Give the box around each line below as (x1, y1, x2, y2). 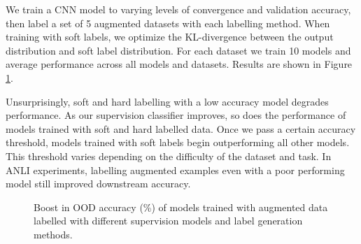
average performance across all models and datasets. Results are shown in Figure (6, 57, 353, 71)
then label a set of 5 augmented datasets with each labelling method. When (6, 15, 330, 30)
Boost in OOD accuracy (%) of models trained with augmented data (34, 199, 328, 214)
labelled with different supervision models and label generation (34, 213, 303, 228)
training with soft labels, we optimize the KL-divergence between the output (6, 29, 334, 44)
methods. (34, 227, 73, 241)
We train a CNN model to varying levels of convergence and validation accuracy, (6, 2, 351, 16)
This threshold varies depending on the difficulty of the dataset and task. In (6, 148, 332, 163)
